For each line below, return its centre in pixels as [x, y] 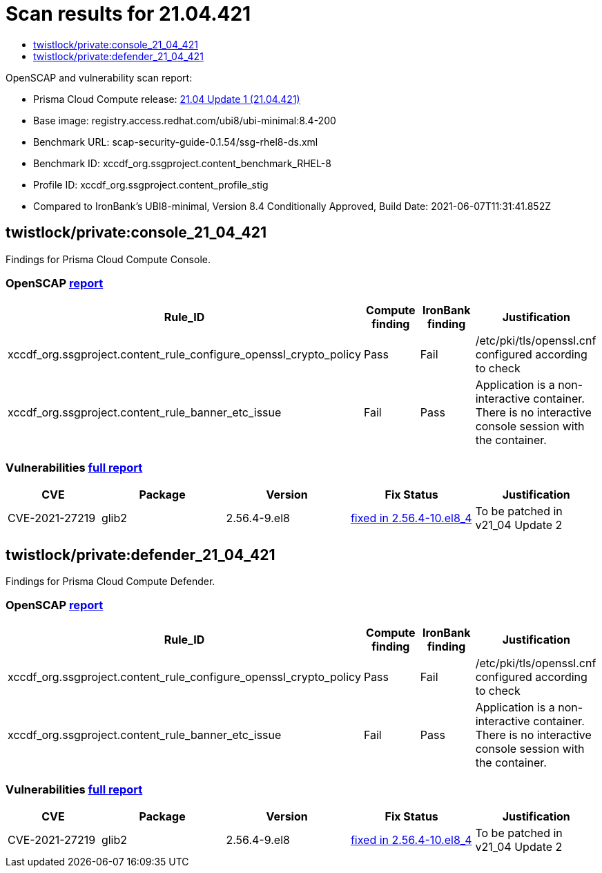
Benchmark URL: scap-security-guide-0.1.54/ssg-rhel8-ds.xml [176, 142]
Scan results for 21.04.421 [128, 14]
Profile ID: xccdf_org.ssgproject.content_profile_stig [151, 184]
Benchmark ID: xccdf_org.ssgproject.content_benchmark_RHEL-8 [182, 163]
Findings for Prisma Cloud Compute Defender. [110, 581]
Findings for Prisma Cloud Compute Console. [108, 259]
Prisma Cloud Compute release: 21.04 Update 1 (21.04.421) [167, 99]
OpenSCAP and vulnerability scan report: [99, 77]
